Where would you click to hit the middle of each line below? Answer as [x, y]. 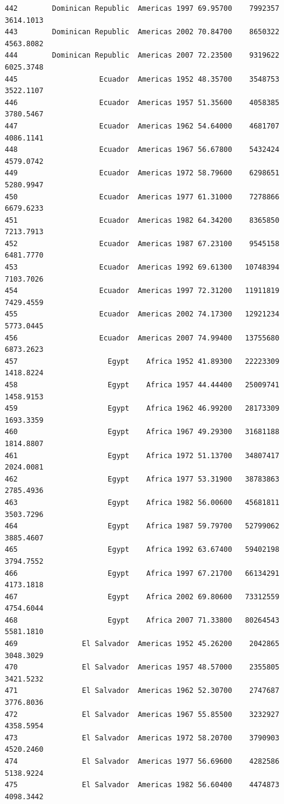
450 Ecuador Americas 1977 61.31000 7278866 [142, 197]
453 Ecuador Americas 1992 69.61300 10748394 [142, 267]
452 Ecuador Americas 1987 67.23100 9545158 [142, 243]
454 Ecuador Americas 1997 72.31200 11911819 [142, 291]
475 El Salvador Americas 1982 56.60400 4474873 [142, 785]
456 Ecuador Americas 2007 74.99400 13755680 [142, 338]
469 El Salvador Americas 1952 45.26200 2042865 [142, 644]
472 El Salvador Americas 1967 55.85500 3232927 [142, 714]
